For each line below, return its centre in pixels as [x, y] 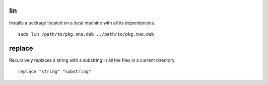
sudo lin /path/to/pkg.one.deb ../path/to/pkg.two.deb [86, 34]
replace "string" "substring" [55, 72]
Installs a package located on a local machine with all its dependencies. [82, 23]
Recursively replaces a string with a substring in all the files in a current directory [92, 60]
